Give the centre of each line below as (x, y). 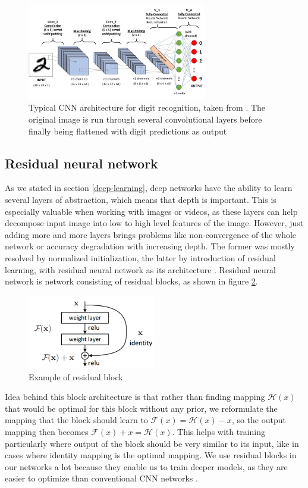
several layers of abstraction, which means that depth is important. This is (141, 199)
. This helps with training (219, 432)
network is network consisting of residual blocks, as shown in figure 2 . (131, 281)
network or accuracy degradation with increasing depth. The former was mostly (150, 246)
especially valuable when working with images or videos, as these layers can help (151, 211)
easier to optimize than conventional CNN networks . (101, 478)
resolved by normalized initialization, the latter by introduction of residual (140, 257)
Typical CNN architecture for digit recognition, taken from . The (147, 107)
